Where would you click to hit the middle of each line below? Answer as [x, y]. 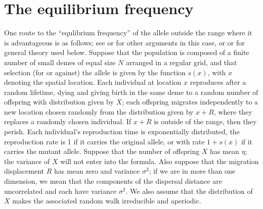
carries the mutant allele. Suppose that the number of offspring [102, 151]
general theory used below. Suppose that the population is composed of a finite [127, 52]
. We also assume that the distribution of [189, 191]
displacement [24, 171]
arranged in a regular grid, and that [181, 62]
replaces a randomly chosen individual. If [68, 121]
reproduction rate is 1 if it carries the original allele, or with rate [104, 141]
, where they [233, 111]
